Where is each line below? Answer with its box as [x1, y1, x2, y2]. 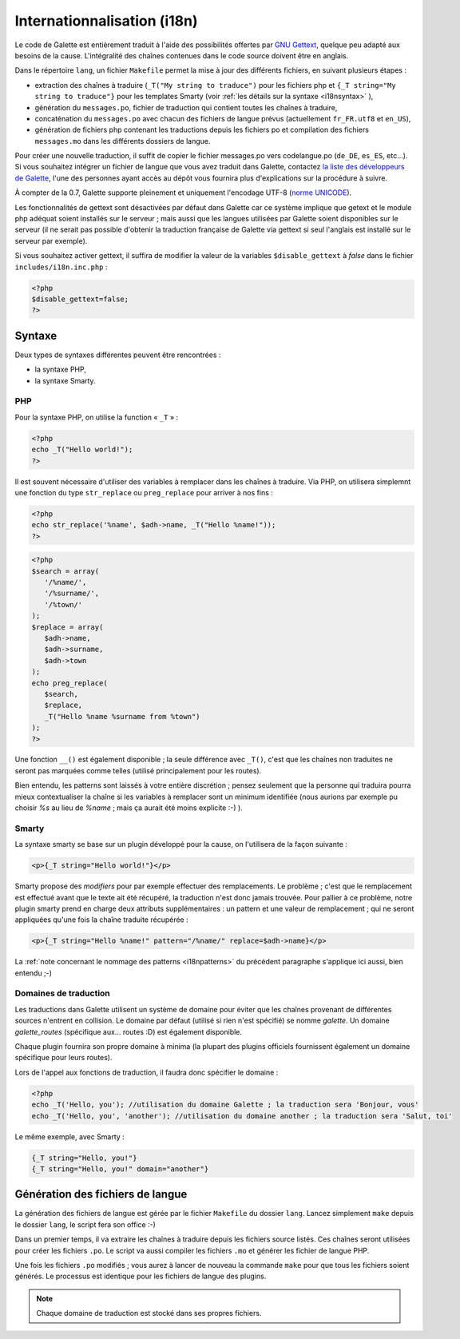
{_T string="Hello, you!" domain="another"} [31, 1164, 209, 1174]
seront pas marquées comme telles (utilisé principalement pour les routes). [14, 765, 262, 775]
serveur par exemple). [14, 236, 88, 245]
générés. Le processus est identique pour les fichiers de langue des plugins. [14, 1271, 267, 1281]
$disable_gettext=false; [31, 294, 129, 304]
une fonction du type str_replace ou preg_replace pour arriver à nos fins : [14, 487, 273, 497]
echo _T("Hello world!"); [31, 445, 133, 455]
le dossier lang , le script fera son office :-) [14, 1219, 156, 1230]
